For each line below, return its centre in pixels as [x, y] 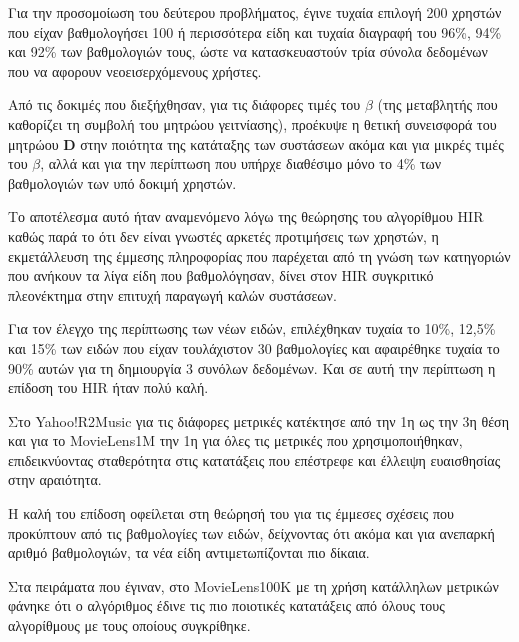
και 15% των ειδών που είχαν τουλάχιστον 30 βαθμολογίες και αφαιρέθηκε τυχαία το [254, 347]
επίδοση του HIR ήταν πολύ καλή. [108, 387]
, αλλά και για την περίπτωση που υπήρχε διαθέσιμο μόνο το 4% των [241, 163]
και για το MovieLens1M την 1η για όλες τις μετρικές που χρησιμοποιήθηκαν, [235, 440]
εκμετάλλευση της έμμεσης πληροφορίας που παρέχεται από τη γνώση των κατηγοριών [259, 255]
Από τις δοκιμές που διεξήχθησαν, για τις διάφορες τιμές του [184, 104]
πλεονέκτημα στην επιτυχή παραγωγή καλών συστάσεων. [172, 294]
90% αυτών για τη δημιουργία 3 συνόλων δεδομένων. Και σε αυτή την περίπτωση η [252, 367]
